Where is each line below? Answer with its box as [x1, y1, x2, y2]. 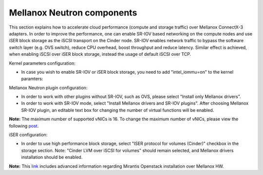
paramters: [21, 76, 43, 82]
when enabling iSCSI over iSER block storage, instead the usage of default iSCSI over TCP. [9, 51, 191, 57]
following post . [9, 123, 39, 128]
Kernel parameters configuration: [9, 60, 75, 66]
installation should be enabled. [21, 154, 83, 160]
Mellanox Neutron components [9, 7, 137, 18]
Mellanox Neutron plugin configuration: [9, 85, 88, 91]
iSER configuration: [9, 132, 48, 138]
